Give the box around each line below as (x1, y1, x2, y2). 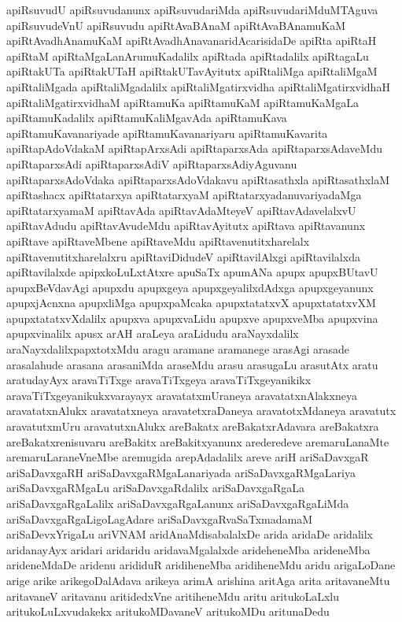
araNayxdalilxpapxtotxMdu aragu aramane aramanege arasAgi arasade (6, 341, 349, 357)
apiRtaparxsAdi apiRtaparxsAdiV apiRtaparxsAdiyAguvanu (6, 155, 297, 172)
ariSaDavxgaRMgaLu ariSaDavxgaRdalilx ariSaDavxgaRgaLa (6, 479, 304, 496)
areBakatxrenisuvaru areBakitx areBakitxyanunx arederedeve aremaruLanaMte (6, 433, 389, 450)
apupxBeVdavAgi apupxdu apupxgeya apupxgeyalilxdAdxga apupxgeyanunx (6, 279, 374, 295)
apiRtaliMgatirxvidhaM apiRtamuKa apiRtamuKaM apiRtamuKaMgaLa (6, 94, 359, 110)
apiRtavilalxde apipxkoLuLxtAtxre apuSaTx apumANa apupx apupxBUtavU (6, 264, 378, 280)
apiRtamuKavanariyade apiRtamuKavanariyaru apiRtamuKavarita (6, 124, 328, 141)
